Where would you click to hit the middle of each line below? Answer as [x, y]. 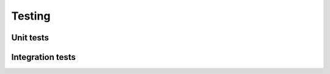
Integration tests [44, 57]
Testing [31, 16]
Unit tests [30, 38]
